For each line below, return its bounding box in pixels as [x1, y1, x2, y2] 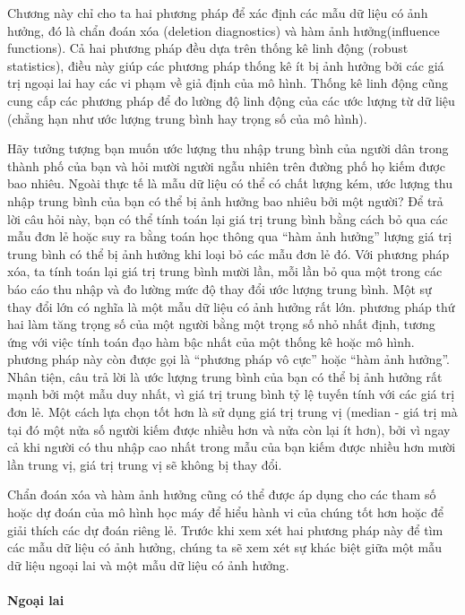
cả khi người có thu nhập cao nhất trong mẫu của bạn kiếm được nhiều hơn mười [7, 437, 456, 456]
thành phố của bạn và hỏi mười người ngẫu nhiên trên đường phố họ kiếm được [7, 156, 445, 175]
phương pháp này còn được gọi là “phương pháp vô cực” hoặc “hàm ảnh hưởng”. [7, 350, 450, 368]
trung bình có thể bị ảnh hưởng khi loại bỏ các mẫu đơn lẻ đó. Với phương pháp [7, 244, 450, 263]
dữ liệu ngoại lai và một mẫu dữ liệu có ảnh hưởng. [7, 555, 289, 574]
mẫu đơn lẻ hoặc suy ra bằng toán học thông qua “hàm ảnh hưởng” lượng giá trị [7, 227, 452, 246]
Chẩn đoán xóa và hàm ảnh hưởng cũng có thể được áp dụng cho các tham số [7, 485, 436, 504]
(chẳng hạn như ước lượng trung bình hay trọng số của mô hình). [7, 108, 367, 127]
